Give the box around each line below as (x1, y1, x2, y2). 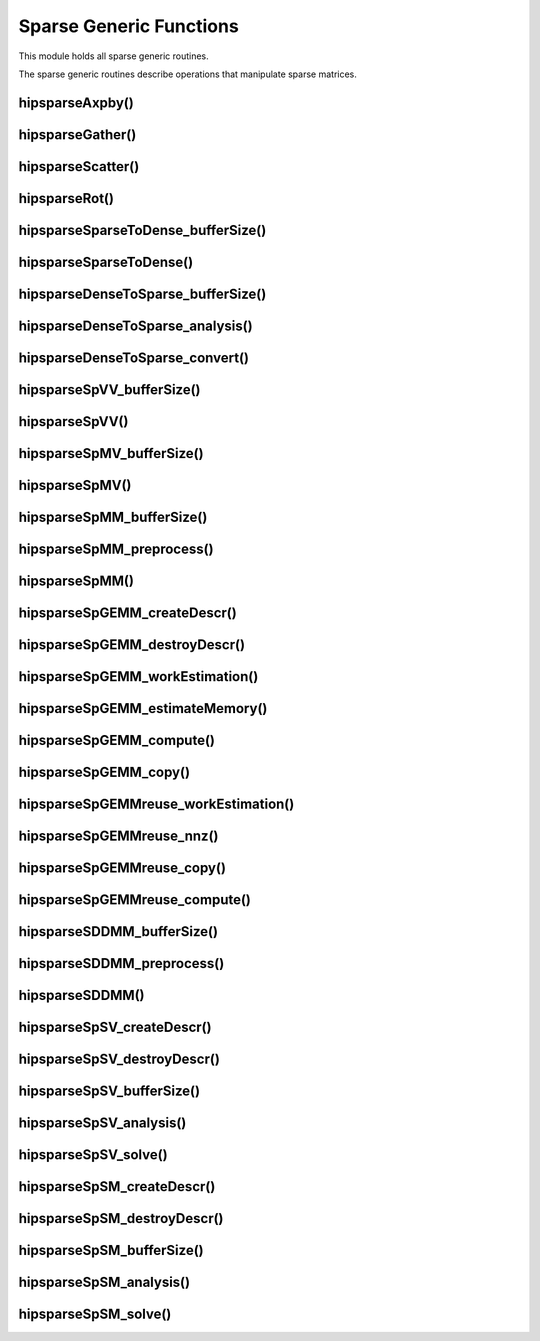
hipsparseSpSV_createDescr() (18, 1019, 212, 1036)
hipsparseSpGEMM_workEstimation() (18, 668, 259, 685)
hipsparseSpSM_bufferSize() (18, 1242, 204, 1259)
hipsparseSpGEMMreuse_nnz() (18, 828, 219, 845)
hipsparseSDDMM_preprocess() (18, 955, 225, 972)
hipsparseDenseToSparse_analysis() (18, 317, 254, 334)
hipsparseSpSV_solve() (18, 1146, 169, 1164)
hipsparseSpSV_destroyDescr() (18, 1051, 220, 1068)
